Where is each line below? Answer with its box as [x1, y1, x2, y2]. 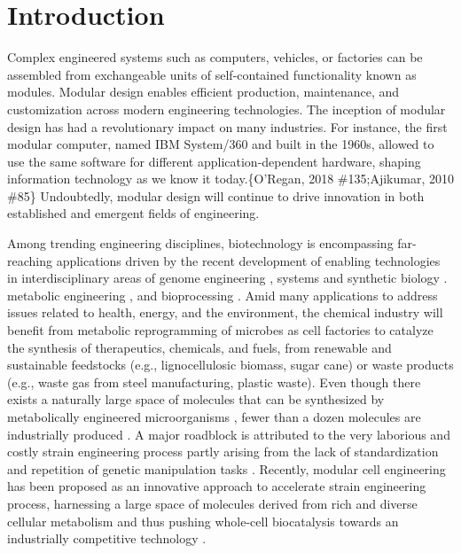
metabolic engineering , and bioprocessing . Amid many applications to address [7, 285, 438, 304]
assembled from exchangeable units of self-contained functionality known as [7, 65, 417, 83]
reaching [7, 251, 52, 269]
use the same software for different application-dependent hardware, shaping [7, 152, 421, 170]
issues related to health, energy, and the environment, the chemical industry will [7, 303, 443, 322]
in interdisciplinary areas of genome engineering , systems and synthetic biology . [7, 269, 448, 287]
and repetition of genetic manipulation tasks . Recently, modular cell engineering [7, 459, 446, 478]
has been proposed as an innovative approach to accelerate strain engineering [7, 477, 426, 495]
